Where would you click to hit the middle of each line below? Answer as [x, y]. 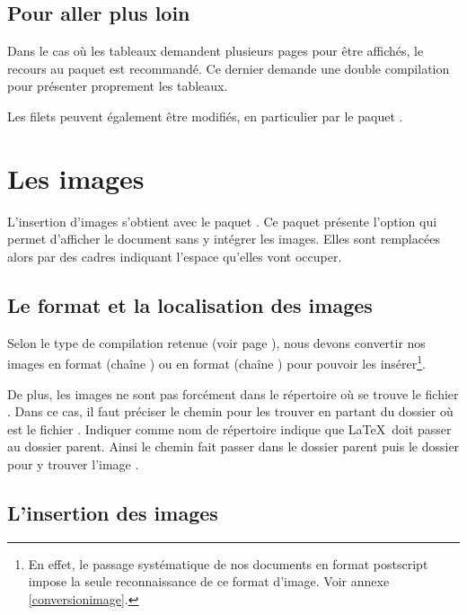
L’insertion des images [113, 512]
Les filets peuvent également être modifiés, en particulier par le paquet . [205, 116]
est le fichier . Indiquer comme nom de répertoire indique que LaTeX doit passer [229, 428]
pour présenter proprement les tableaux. [118, 86]
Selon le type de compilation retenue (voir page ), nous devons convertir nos [216, 342]
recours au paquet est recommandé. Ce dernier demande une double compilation [229, 68]
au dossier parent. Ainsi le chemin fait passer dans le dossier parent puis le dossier [233, 446]
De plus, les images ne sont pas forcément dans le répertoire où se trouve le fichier [233, 393]
